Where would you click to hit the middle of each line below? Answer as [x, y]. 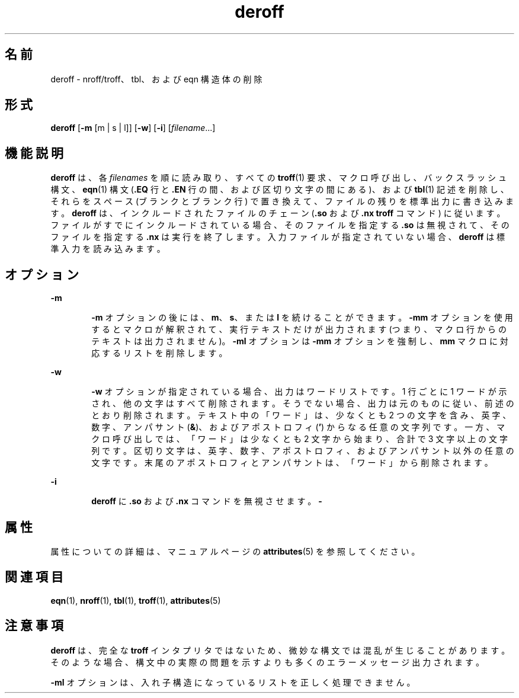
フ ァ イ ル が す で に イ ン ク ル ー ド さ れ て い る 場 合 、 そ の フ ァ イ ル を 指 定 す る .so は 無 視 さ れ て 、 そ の [280, 225]
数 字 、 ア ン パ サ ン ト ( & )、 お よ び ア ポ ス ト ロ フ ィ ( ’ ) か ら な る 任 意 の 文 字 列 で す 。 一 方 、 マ [298, 427]
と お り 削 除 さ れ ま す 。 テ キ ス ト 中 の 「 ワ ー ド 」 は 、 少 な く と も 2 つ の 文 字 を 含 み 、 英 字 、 [301, 415]
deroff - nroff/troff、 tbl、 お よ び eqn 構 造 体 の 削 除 [156, 79]
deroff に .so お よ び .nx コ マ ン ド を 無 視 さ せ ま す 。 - [207, 501]
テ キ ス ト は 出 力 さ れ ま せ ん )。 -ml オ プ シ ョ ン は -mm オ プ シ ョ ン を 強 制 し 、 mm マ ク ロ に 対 [300, 341]
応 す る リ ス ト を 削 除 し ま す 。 [159, 353]
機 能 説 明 [34, 153]
